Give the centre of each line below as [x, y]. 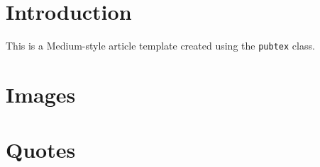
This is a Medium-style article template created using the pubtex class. [160, 46]
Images [41, 94]
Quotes [41, 150]
